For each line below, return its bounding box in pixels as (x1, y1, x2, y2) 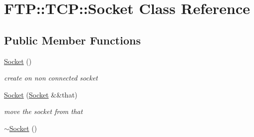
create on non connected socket (4, 72, 98, 83)
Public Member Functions (4, 32, 141, 47)
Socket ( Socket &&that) (4, 89, 78, 99)
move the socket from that (4, 106, 83, 116)
